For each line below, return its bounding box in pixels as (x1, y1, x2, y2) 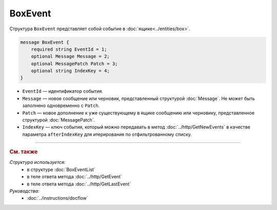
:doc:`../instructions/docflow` (27, 195, 88, 201)
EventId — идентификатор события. (22, 88, 104, 94)
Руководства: (9, 188, 39, 194)
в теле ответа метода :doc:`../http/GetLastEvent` (27, 181, 131, 187)
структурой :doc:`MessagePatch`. (22, 117, 95, 123)
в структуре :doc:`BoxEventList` (27, 166, 95, 173)
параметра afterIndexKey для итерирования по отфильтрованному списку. (22, 131, 192, 137)
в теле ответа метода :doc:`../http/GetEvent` (27, 174, 123, 180)
